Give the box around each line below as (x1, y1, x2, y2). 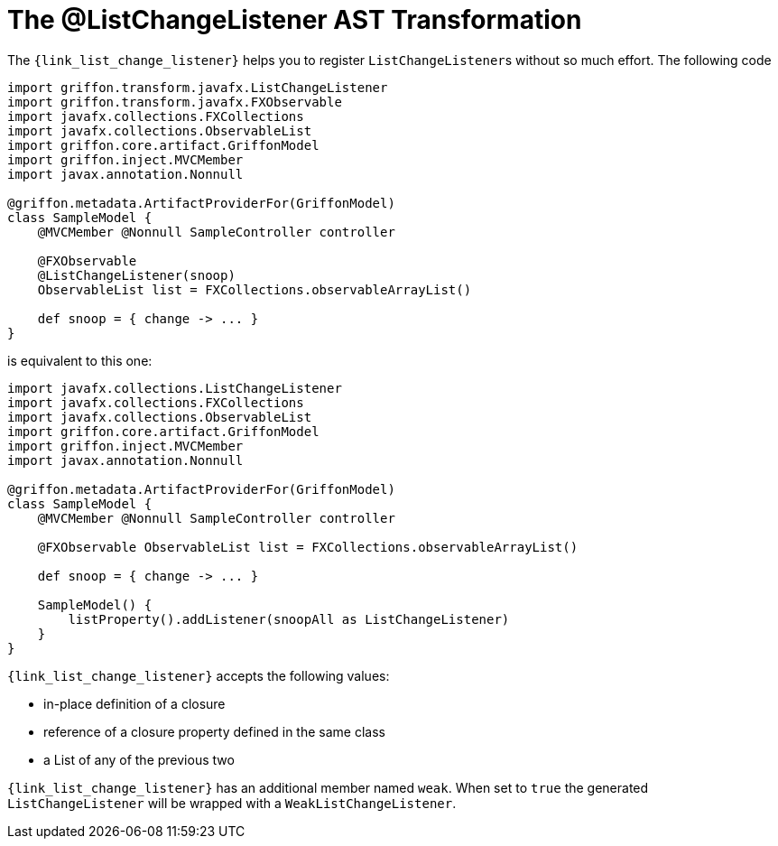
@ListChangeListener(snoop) (37, 267, 236, 283)
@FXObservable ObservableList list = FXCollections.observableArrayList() (37, 539, 579, 554)
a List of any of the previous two (43, 751, 235, 767)
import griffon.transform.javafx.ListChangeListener (7, 79, 388, 95)
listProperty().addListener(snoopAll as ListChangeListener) (68, 611, 510, 627)
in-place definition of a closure (43, 695, 226, 711)
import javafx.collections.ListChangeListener (7, 380, 342, 395)
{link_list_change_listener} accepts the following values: (7, 667, 390, 683)
